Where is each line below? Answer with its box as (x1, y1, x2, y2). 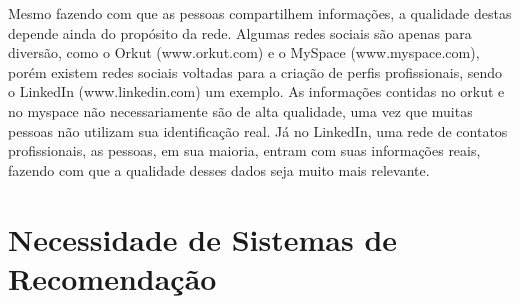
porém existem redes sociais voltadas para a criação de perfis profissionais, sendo (8, 61, 503, 82)
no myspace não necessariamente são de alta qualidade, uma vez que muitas (8, 100, 473, 121)
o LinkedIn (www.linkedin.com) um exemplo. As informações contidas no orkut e (8, 81, 505, 102)
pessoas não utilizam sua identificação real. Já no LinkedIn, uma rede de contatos (8, 120, 508, 141)
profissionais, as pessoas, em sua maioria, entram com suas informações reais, (8, 140, 481, 161)
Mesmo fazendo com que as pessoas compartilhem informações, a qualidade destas (8, 3, 512, 23)
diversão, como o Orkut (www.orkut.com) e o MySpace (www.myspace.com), (8, 42, 480, 63)
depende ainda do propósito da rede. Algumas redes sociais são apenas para (8, 22, 472, 43)
